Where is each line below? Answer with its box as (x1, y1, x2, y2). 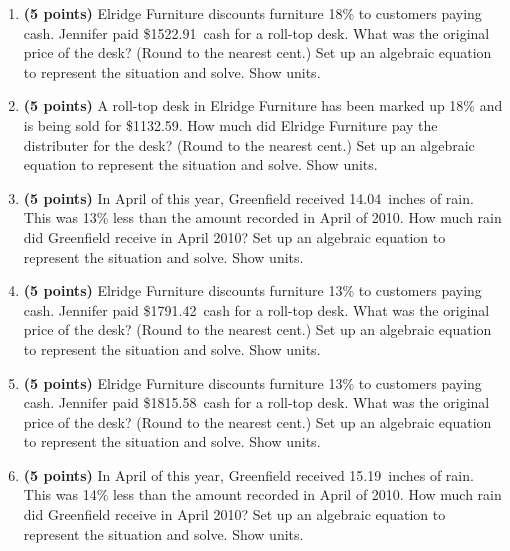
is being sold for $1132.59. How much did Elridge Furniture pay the (23, 114, 438, 135)
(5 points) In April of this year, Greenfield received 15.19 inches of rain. (23, 464, 474, 485)
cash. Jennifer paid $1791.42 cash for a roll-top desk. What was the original (23, 299, 490, 320)
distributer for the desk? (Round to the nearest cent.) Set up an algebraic (23, 134, 475, 155)
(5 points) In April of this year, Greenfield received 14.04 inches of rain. (23, 187, 474, 208)
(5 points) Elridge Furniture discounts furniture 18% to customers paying (23, 3, 482, 23)
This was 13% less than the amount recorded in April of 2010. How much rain (23, 207, 502, 228)
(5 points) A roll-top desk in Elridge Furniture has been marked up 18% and (23, 95, 503, 116)
